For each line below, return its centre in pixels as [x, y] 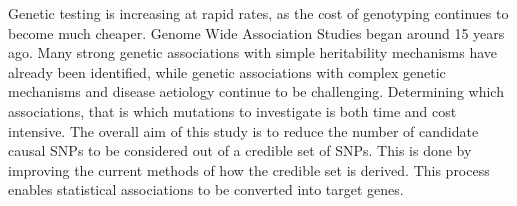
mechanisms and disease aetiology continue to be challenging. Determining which [256, 91]
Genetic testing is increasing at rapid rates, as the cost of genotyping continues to [258, 13]
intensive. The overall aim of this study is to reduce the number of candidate [243, 130]
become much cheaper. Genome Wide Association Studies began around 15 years [256, 32]
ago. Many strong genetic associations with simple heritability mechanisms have [253, 52]
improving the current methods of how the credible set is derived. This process [249, 169]
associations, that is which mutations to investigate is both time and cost [232, 110]
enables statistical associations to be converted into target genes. [206, 189]
